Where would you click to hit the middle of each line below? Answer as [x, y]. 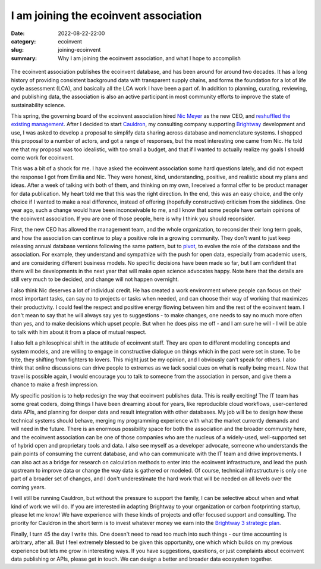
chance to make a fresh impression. [55, 384]
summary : [24, 58]
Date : [18, 33]
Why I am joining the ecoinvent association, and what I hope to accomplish [149, 58]
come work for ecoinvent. [43, 158]
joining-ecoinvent [79, 50]
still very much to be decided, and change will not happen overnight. [95, 279]
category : [23, 41]
